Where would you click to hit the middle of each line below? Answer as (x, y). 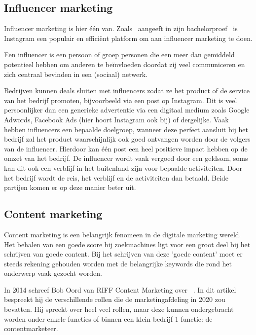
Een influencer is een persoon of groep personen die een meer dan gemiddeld (119, 55)
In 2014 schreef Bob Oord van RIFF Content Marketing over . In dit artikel (120, 289)
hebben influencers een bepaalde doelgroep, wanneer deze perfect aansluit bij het (126, 129)
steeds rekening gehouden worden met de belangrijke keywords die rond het (118, 263)
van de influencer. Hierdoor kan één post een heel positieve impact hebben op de (126, 148)
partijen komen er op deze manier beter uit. (70, 187)
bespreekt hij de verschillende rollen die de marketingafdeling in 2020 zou (115, 299)
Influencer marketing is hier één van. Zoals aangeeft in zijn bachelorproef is (121, 28)
